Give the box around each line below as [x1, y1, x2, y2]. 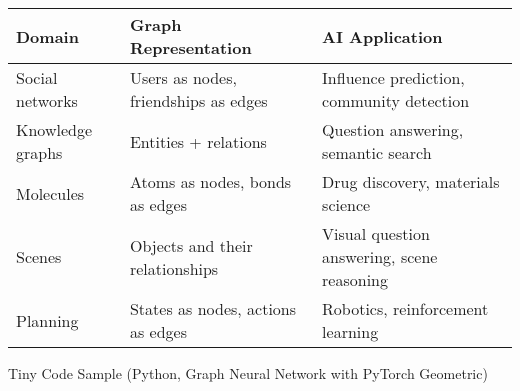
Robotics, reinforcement [322, 297, 489, 320]
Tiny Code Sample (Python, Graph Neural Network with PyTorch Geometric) [8, 363, 488, 383]
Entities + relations [129, 129, 267, 153]
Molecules [16, 181, 85, 205]
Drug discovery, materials [322, 170, 500, 193]
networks [16, 89, 78, 112]
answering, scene [322, 245, 438, 268]
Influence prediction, [322, 66, 465, 89]
